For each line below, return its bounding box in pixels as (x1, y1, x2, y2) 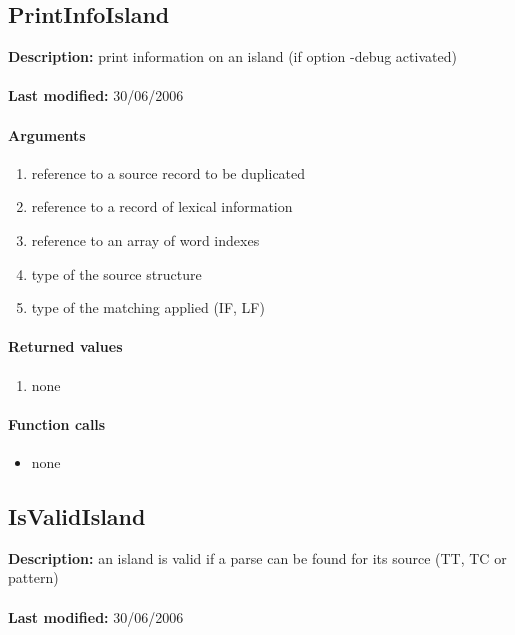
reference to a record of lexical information (31, 196, 293, 217)
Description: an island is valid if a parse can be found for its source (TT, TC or (8, 547, 507, 568)
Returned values (8, 336, 123, 357)
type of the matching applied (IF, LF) (31, 297, 265, 318)
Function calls (8, 413, 106, 434)
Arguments (8, 124, 86, 145)
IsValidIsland (8, 500, 146, 531)
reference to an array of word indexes (31, 229, 260, 250)
